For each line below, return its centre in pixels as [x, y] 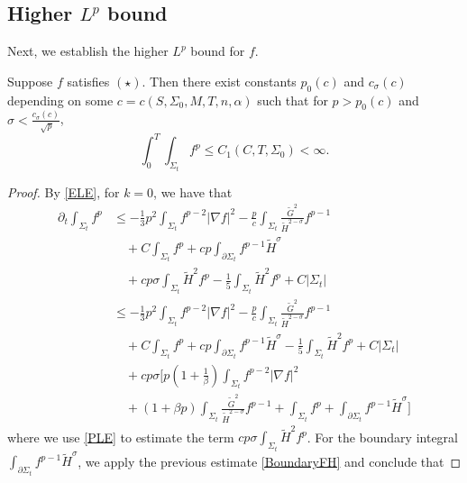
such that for [293, 100]
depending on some [60, 100]
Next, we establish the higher [88, 51]
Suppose [30, 81]
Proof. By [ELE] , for [64, 191]
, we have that [193, 191]
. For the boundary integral [382, 437]
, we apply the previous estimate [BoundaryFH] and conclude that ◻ [270, 461]
